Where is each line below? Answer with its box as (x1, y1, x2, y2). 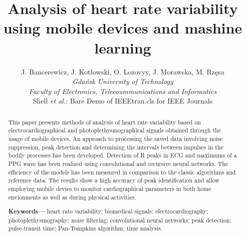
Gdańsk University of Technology (72, 76, 173, 86)
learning (94, 37, 151, 57)
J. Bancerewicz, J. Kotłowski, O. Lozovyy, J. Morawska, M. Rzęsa (21, 66, 224, 76)
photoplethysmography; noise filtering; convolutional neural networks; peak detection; (8, 215, 231, 224)
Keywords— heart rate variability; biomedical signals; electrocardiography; (8, 207, 208, 216)
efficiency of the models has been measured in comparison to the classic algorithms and (8, 167, 236, 176)
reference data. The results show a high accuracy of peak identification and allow (8, 176, 219, 184)
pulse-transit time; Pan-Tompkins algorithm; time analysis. (8, 224, 162, 232)
